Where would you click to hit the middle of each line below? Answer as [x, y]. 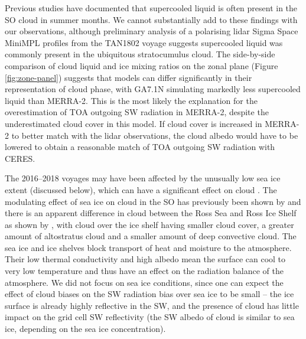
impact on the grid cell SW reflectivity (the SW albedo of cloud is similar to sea [150, 317]
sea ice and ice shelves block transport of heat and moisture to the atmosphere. [148, 247]
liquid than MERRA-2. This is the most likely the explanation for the [131, 100]
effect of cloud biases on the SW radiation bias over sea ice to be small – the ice [149, 294]
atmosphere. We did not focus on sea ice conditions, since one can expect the [144, 282]
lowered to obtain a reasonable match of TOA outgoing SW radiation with [140, 147]
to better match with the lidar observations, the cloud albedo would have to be [155, 135]
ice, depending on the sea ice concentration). [85, 329]
